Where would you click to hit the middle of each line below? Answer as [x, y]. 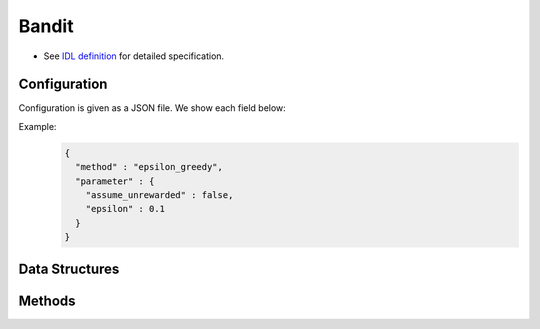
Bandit [46, 26]
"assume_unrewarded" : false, [159, 195]
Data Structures [69, 268]
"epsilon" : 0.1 [125, 209]
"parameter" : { [115, 181]
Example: [37, 126]
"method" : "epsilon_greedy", [149, 167]
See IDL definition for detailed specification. [134, 56]
